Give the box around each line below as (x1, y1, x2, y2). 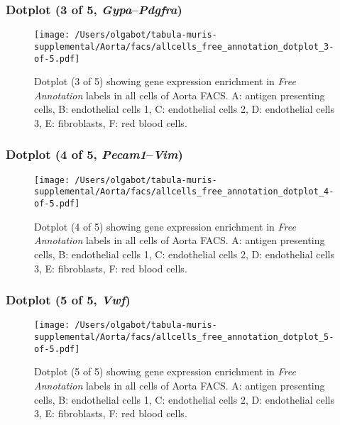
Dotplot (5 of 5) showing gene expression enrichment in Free (34, 364, 296, 379)
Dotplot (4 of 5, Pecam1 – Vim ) (6, 145, 183, 163)
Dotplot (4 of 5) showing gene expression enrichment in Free (34, 219, 296, 233)
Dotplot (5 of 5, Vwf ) (6, 291, 131, 309)
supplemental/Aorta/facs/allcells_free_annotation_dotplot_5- (34, 332, 334, 342)
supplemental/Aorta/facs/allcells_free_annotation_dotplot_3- (34, 41, 334, 52)
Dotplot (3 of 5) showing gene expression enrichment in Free (34, 74, 296, 89)
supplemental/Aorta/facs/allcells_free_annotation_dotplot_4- (34, 187, 334, 197)
